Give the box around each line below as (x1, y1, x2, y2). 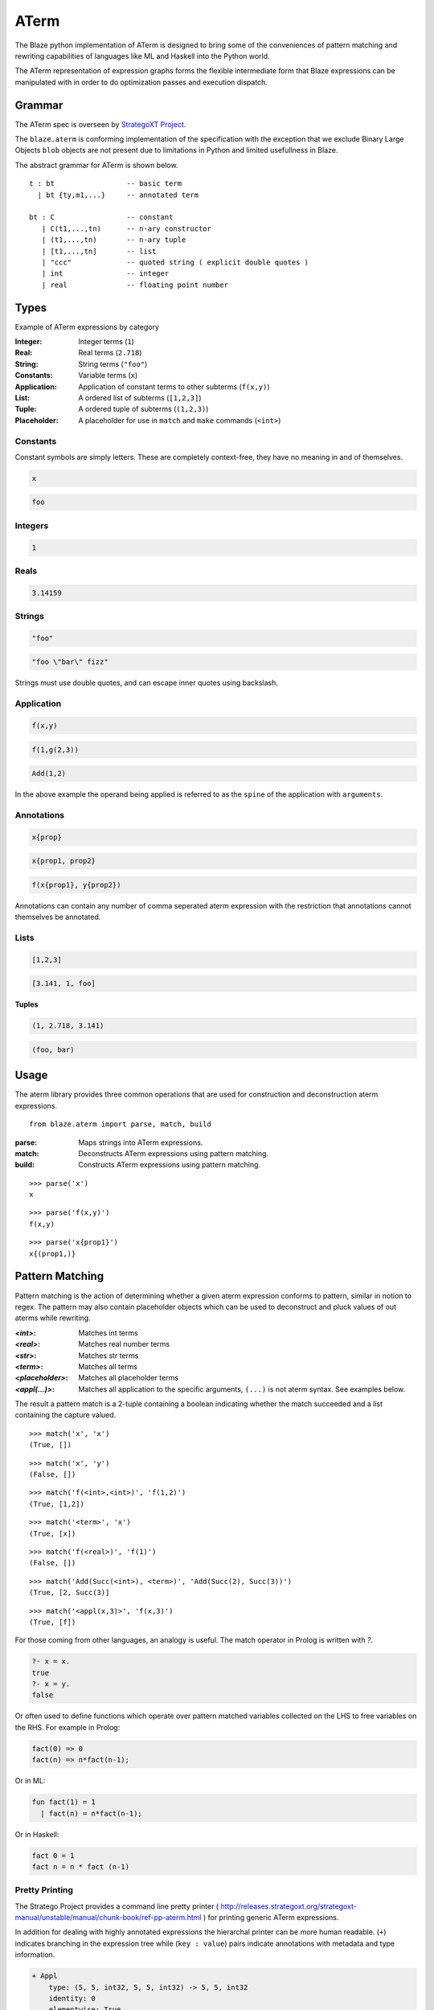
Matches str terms (78, 1351, 139, 1360)
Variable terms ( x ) (78, 371, 138, 380)
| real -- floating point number (41, 280, 229, 289)
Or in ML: (14, 1776, 46, 1786)
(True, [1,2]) (29, 1499, 84, 1508)
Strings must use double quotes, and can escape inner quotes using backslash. (14, 678, 279, 687)
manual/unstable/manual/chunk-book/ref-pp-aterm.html (14, 1913, 202, 1922)
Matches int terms (78, 1327, 138, 1338)
